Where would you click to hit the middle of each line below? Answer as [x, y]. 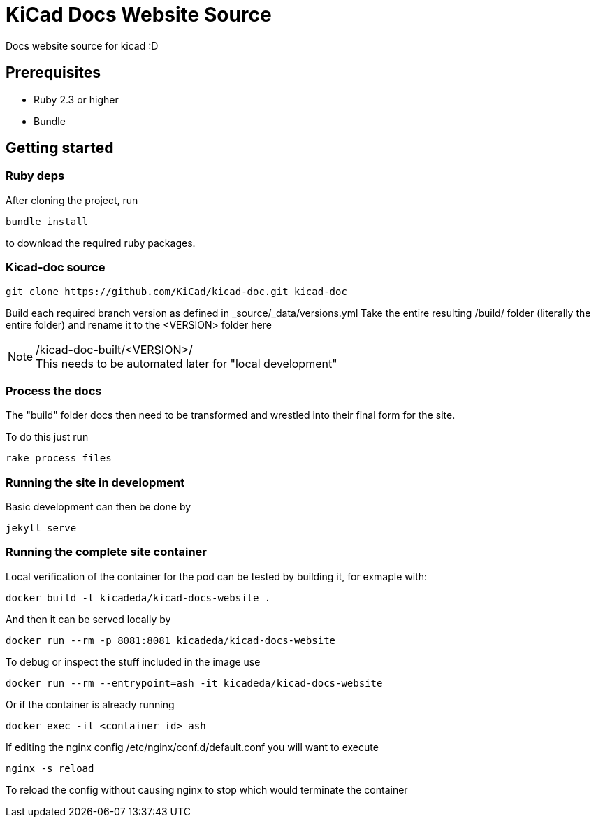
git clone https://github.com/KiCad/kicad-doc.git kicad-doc [176, 291]
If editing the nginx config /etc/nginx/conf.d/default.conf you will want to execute [192, 747]
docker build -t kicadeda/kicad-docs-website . [138, 597]
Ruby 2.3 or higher [76, 99]
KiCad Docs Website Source [139, 15]
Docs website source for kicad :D [82, 45]
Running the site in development [95, 482]
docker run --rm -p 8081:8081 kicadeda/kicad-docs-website [171, 640]
